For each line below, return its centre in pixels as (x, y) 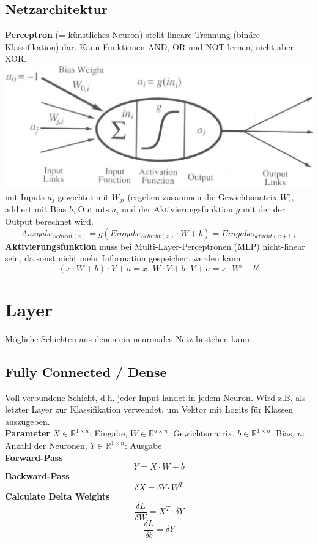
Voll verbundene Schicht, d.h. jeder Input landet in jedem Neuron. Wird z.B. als (155, 397)
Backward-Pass (37, 476)
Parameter (28, 433)
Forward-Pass (34, 457)
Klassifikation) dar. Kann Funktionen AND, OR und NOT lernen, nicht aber (149, 46)
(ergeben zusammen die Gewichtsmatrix (202, 196)
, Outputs (91, 209)
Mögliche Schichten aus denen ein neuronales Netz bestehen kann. (128, 338)
